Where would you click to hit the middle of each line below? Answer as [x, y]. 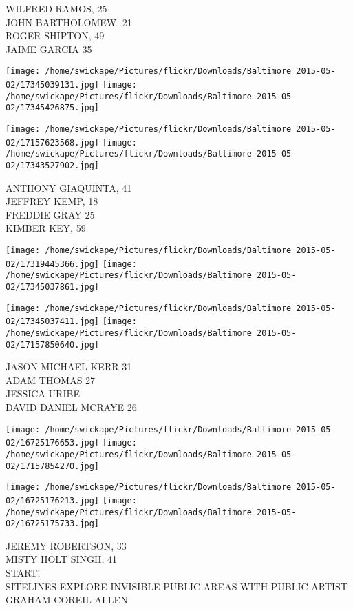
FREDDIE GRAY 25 [50, 214]
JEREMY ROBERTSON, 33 [66, 545]
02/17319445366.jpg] [53, 264]
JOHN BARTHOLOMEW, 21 [69, 22]
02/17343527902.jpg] [53, 165]
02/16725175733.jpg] [53, 524]
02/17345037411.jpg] [53, 322]
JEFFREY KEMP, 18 [52, 201]
